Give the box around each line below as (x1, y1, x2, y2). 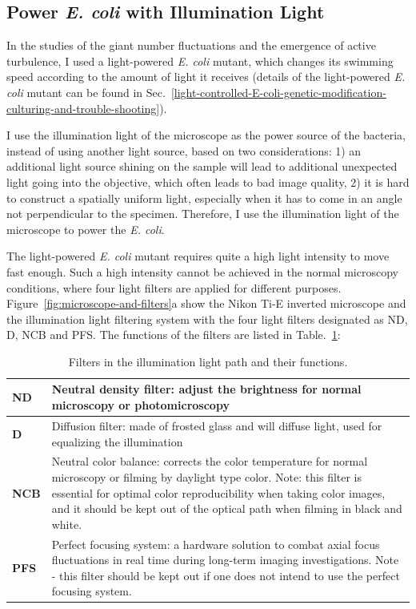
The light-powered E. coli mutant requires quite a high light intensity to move (6, 248, 390, 264)
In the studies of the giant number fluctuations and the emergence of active (6, 37, 376, 54)
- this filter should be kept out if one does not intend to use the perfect (51, 567, 400, 583)
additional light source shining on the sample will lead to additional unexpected (6, 158, 398, 175)
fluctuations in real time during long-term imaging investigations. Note (51, 551, 399, 568)
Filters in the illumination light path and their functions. (68, 353, 348, 369)
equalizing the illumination (51, 433, 183, 450)
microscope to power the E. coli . (6, 220, 165, 237)
